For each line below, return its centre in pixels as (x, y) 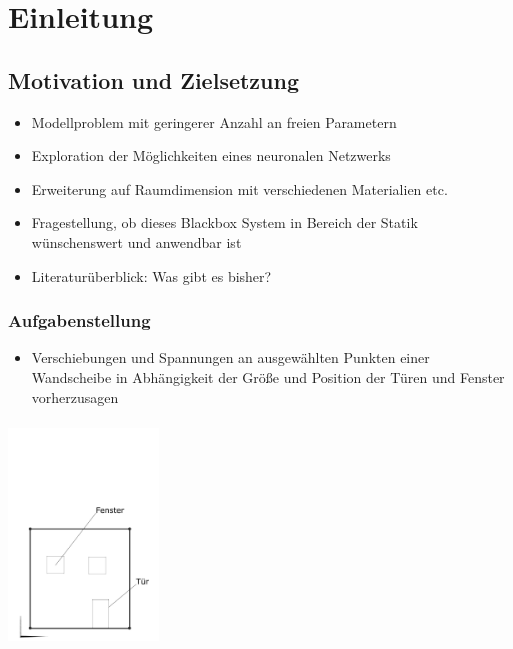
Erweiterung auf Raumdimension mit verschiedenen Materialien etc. (239, 188)
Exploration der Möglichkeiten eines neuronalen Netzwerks (211, 155)
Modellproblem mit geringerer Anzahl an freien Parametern (214, 121)
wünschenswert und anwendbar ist (136, 241)
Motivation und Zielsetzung (154, 79)
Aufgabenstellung (79, 320)
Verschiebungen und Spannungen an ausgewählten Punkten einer (230, 357)
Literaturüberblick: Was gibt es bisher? (151, 275)
